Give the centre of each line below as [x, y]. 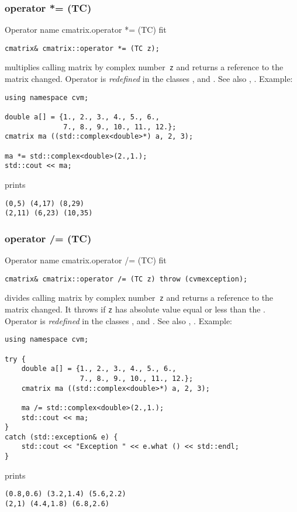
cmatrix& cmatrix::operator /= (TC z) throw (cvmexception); [126, 279]
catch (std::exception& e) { [61, 437]
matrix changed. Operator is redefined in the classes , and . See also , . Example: [149, 79]
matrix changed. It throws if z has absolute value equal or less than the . [135, 309]
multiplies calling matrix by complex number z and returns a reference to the [144, 67]
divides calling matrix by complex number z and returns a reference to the [139, 298]
